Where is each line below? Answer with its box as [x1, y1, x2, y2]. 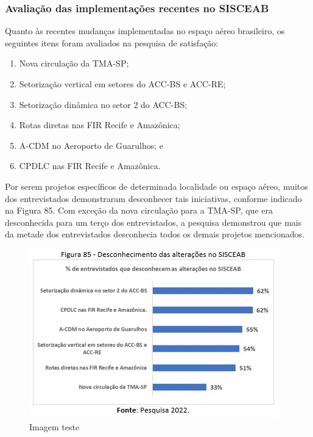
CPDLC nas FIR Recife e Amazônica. [19, 159, 161, 172]
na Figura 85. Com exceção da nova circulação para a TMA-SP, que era [5, 204, 273, 217]
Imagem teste [29, 420, 80, 433]
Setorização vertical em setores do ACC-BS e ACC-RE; [19, 78, 226, 90]
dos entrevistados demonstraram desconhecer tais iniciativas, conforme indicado [5, 192, 302, 204]
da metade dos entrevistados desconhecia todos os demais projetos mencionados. [5, 228, 304, 240]
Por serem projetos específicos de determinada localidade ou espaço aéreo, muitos [5, 179, 308, 192]
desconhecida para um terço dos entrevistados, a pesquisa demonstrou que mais [5, 215, 302, 228]
